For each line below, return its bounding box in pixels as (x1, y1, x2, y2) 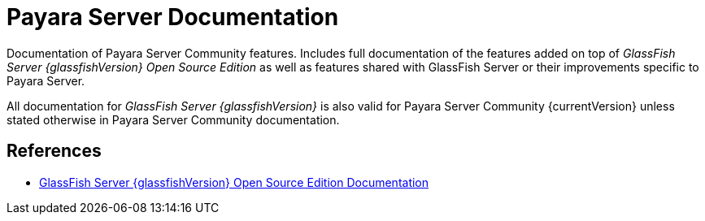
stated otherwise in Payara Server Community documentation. (7, 112, 340, 127)
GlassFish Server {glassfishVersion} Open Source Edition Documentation (39, 175, 429, 189)
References (7, 141, 102, 162)
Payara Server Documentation (7, 3, 339, 31)
